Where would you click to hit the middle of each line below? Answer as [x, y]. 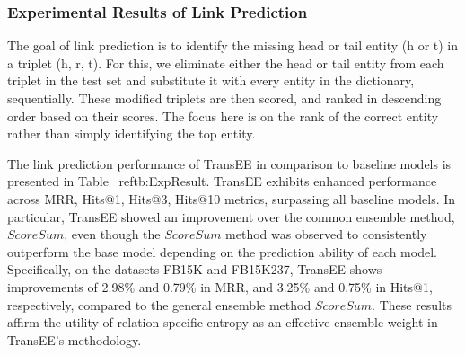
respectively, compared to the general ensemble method [159, 304]
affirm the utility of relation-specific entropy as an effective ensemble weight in [223, 322]
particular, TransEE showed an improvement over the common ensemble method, [231, 216]
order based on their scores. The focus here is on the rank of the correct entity [223, 115]
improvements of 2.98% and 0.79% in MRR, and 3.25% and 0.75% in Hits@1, [220, 286]
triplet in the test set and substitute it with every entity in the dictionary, [211, 80]
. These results [412, 304]
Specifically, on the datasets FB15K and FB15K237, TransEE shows [195, 269]
